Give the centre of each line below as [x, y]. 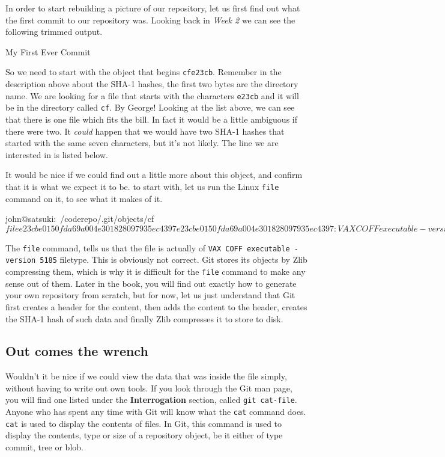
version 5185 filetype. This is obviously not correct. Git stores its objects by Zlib [156, 259]
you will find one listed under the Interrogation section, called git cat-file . [151, 400]
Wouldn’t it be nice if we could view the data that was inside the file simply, [146, 376]
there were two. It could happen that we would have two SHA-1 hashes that [145, 131]
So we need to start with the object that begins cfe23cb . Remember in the [144, 72]
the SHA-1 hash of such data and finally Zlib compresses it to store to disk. [144, 318]
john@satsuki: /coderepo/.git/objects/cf [80, 219]
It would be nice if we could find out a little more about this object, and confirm [154, 175]
